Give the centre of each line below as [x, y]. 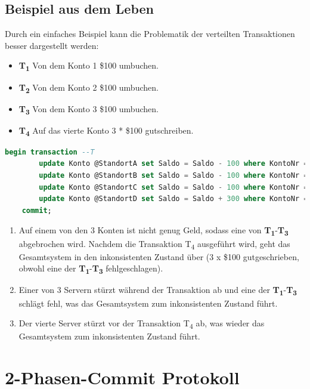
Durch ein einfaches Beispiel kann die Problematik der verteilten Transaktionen [150, 34]
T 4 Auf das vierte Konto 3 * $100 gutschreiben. [106, 131]
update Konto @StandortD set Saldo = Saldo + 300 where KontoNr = [173, 199]
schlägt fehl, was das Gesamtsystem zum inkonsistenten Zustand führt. [148, 303]
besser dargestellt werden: [52, 45]
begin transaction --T [50, 152]
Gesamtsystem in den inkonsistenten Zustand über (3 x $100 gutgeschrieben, [159, 256]
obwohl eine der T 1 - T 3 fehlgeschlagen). [91, 269]
